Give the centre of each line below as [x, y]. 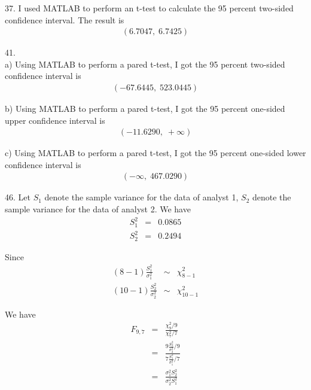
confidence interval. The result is [65, 19]
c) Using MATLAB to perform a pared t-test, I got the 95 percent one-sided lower [155, 153]
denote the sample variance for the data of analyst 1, [141, 197]
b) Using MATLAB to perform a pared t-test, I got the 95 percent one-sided [145, 109]
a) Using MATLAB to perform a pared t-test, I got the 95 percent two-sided [145, 64]
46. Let [18, 197]
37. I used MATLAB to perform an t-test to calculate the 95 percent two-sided [149, 8]
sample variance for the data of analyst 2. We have [98, 209]
